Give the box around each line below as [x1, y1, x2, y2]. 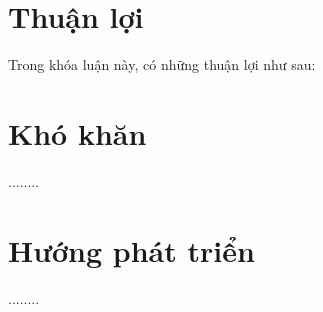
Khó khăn [8, 112, 147, 153]
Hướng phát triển [8, 229, 255, 270]
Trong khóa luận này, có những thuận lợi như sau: [8, 54, 316, 75]
